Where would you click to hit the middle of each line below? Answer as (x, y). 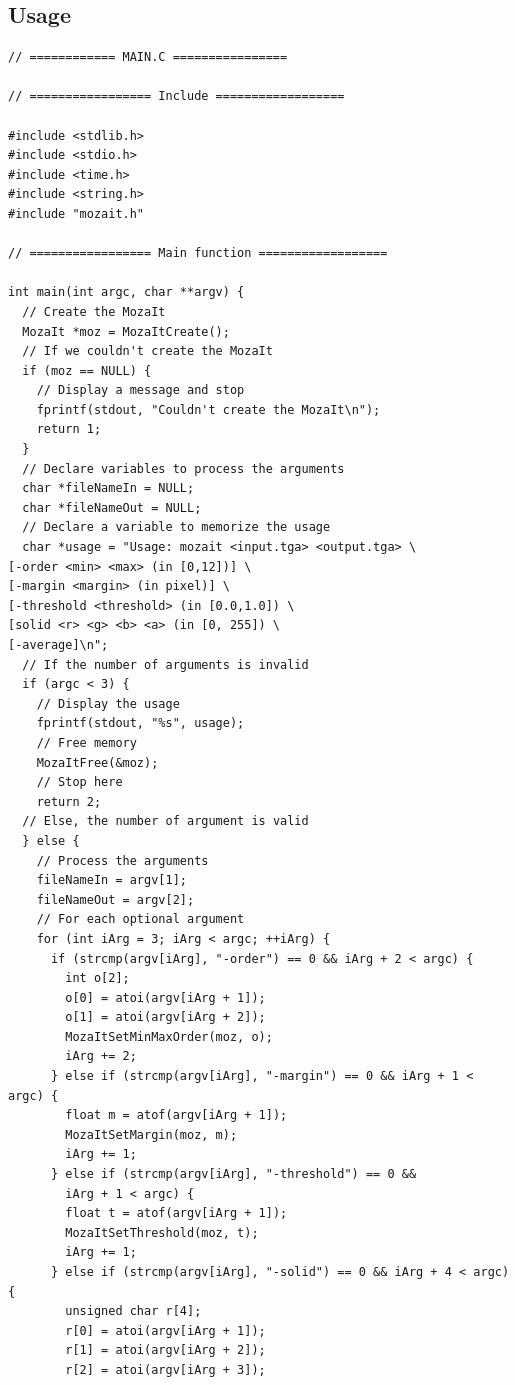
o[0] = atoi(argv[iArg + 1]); (165, 997)
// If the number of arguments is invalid (165, 664)
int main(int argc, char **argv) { (126, 292)
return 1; (69, 429)
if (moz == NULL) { (87, 370)
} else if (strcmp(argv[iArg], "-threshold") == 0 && (233, 1174)
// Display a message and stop (140, 390)
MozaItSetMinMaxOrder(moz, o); (169, 1036)
